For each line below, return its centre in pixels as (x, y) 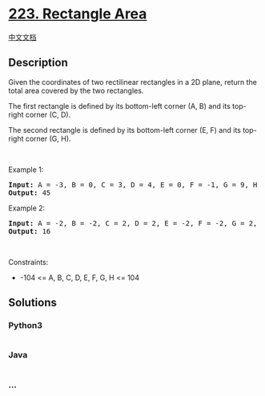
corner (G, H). (48, 138)
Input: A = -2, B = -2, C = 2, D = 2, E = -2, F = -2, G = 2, (133, 223)
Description (38, 63)
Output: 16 (30, 231)
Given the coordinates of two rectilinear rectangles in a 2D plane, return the (133, 82)
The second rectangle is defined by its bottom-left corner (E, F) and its (125, 130)
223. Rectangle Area (78, 14)
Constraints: (28, 262)
